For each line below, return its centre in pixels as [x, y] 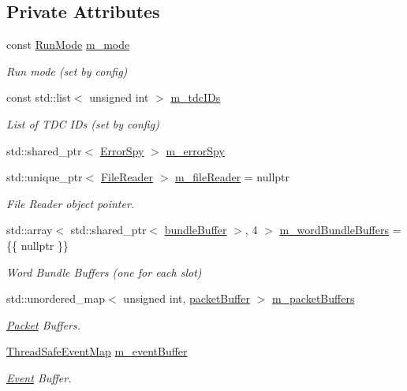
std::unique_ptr [45, 177]
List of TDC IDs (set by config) [83, 123]
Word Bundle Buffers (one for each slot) [104, 272]
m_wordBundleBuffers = [340, 230]
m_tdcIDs [196, 97]
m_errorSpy [195, 150]
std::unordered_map [56, 298]
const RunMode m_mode [68, 45]
